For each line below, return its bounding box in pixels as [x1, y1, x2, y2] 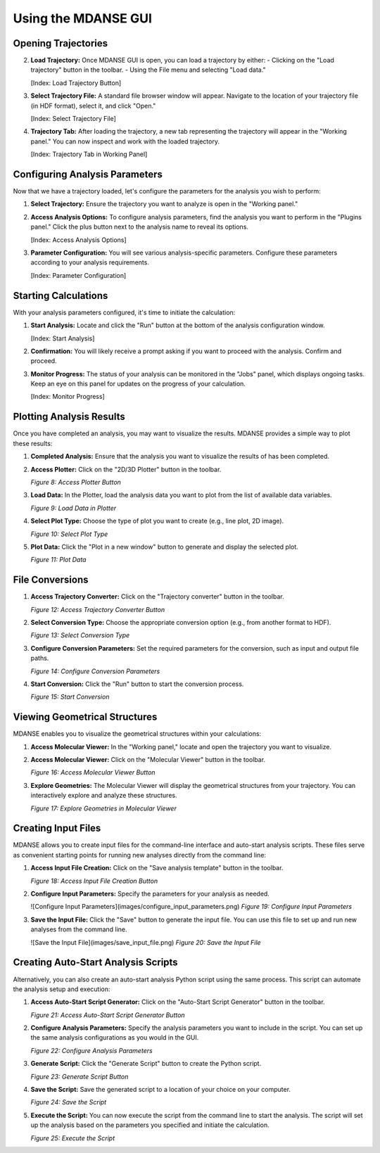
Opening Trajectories [13, 37, 108, 49]
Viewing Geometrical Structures [13, 711, 158, 723]
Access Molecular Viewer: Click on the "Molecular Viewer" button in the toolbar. [30, 756, 266, 763]
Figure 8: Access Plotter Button [30, 478, 121, 486]
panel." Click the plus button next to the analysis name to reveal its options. [30, 222, 249, 231]
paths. [30, 654, 49, 663]
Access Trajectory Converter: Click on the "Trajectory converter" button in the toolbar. [30, 592, 284, 601]
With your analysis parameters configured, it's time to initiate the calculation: [13, 308, 236, 317]
